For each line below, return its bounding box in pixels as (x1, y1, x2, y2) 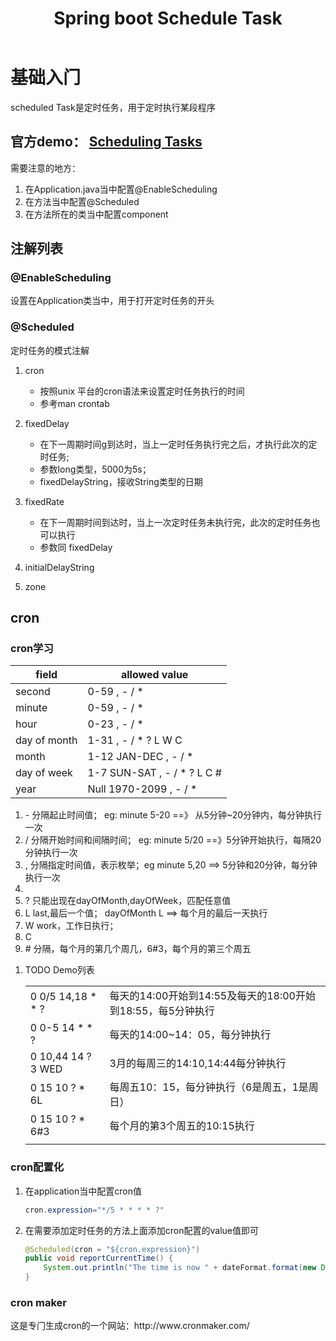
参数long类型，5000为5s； (39, 463, 152, 475)
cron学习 (10, 642, 54, 656)
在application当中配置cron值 (24, 1185, 142, 1197)
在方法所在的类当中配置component (24, 208, 169, 220)
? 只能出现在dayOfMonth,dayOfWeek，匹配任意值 (24, 895, 232, 907)
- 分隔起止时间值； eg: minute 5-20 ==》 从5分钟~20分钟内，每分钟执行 (24, 809, 323, 821)
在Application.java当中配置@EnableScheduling (24, 183, 218, 195)
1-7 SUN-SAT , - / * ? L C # (87, 766, 222, 780)
